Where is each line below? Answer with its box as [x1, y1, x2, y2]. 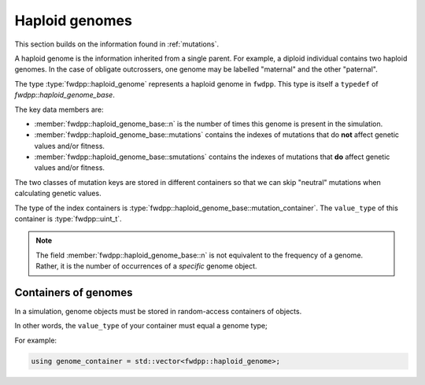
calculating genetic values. [14, 189, 102, 198]
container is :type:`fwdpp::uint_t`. [14, 214, 122, 224]
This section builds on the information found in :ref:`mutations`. [14, 39, 220, 49]
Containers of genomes [14, 286, 133, 299]
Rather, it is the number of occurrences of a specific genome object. [35, 261, 257, 271]
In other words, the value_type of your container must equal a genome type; [14, 321, 268, 331]
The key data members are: [14, 105, 104, 114]
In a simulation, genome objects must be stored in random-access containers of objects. [14, 307, 302, 317]
